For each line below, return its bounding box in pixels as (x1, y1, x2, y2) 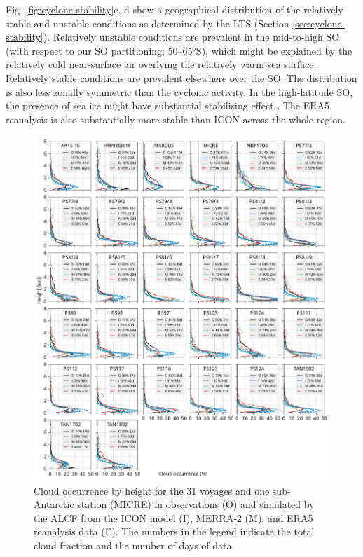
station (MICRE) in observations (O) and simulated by (77, 497, 315, 511)
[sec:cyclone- (292, 15, 345, 30)
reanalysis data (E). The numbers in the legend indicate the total (34, 524, 315, 539)
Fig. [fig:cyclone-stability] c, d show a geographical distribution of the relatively (6, 2, 343, 16)
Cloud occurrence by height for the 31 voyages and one (34, 483, 270, 497)
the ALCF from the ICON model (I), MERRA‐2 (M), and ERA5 (34, 510, 313, 525)
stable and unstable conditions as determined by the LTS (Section (6, 15, 289, 30)
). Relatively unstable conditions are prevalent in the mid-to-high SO (43, 29, 340, 44)
